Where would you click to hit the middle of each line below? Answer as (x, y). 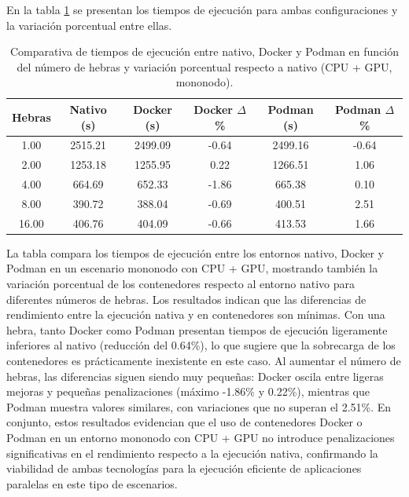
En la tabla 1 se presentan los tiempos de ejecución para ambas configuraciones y (202, 9)
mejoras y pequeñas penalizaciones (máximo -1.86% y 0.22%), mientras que (188, 391)
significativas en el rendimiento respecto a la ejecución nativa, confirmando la (192, 453)
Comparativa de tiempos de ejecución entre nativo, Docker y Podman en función (204, 51)
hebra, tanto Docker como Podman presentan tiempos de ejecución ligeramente (197, 329)
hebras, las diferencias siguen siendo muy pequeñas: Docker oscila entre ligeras (195, 376)
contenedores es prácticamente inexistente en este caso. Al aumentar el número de (204, 361)
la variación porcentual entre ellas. (89, 25)
